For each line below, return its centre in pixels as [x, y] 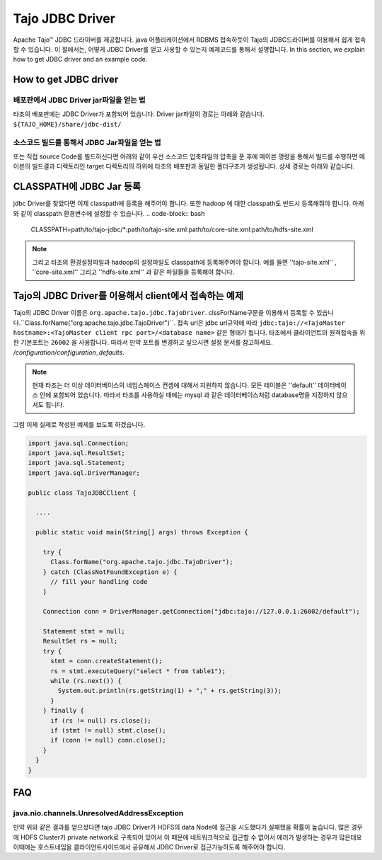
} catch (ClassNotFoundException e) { [110, 572]
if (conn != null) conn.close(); [108, 740]
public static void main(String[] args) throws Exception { [142, 532]
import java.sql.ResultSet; [76, 453]
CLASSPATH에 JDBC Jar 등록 [77, 187]
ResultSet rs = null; [80, 641]
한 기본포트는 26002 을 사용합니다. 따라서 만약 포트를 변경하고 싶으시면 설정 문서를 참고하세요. [143, 343]
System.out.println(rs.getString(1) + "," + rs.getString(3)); [170, 691]
